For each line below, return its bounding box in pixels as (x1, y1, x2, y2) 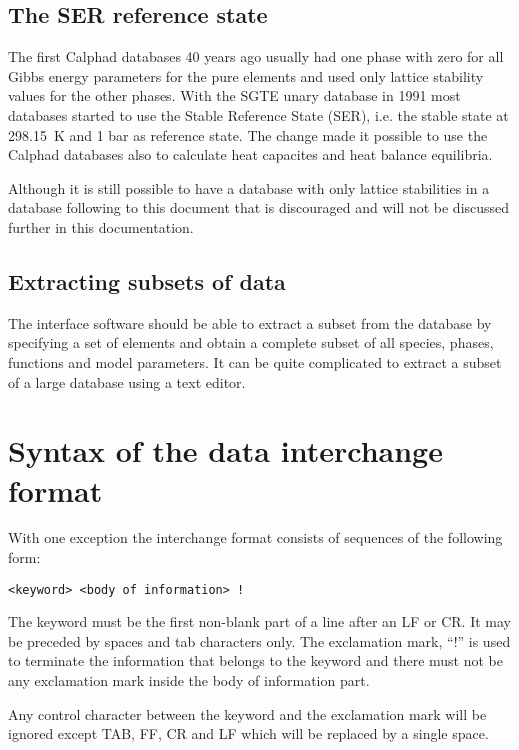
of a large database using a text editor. (8, 371, 246, 392)
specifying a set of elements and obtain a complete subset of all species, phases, (8, 332, 494, 353)
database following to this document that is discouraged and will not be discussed (8, 197, 510, 218)
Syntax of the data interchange (8, 430, 443, 471)
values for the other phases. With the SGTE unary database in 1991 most (8, 85, 461, 106)
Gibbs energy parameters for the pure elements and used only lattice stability (8, 65, 484, 86)
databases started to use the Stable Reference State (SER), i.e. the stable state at (8, 104, 509, 125)
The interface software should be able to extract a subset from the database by (8, 312, 492, 333)
